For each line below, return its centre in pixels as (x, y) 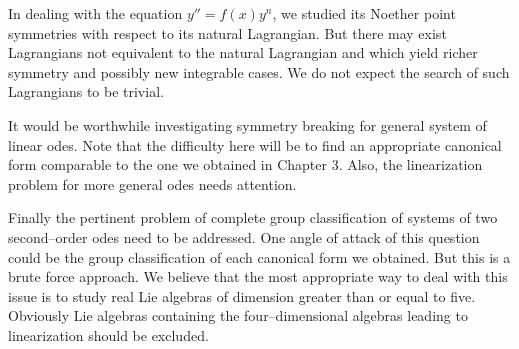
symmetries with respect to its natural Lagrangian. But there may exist (227, 32)
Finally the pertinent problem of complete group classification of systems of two (253, 217)
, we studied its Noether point (364, 13)
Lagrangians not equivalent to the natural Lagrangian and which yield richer (243, 52)
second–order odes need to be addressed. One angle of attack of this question (244, 236)
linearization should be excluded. (108, 334)
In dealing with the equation (95, 13)
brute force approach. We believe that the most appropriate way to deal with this (258, 276)
